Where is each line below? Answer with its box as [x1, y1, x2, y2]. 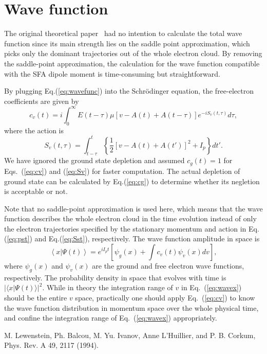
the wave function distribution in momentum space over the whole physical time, [4, 302, 259, 313]
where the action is [4, 125, 64, 135]
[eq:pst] [7, 233, 30, 244]
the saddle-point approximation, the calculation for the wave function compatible [4, 58, 260, 68]
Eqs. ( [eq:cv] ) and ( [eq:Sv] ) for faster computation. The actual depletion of [4, 165, 240, 176]
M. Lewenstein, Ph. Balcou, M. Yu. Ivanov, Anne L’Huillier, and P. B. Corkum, [4, 329, 256, 340]
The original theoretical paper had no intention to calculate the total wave [4, 28, 242, 39]
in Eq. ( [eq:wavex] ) [181, 282, 242, 293]
